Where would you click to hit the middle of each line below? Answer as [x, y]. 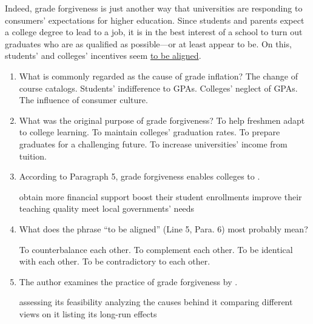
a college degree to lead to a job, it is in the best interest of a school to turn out [154, 32]
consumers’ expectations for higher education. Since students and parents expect [155, 20]
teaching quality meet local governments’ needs [107, 208]
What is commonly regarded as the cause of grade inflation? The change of [159, 76]
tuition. [33, 156]
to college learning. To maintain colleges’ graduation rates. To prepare [150, 132]
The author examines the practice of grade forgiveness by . [128, 281]
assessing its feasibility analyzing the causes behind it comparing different [156, 302]
